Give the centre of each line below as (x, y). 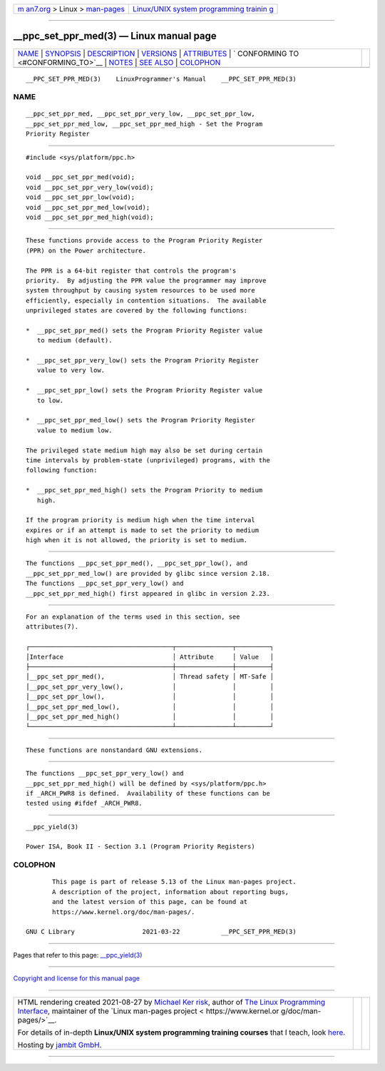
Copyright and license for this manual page (77, 978)
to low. (50, 400)
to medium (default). (75, 340)
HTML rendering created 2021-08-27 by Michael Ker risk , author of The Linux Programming (171, 1002)
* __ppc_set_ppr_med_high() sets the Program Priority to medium (144, 490)
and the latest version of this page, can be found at (150, 902)
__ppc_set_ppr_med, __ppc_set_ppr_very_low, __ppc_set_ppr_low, (141, 114)
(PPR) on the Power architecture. (86, 250)
